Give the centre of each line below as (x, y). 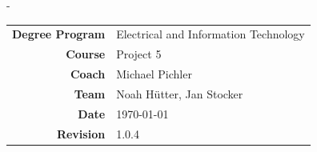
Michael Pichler (154, 74)
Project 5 (139, 54)
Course (86, 54)
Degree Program (59, 34)
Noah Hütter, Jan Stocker (180, 93)
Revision (81, 133)
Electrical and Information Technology (211, 34)
